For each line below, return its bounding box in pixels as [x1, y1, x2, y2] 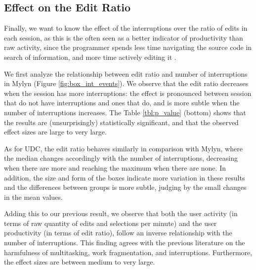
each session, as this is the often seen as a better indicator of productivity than [4, 32, 243, 43]
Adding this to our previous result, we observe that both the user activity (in [4, 208, 238, 219]
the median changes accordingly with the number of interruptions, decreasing [4, 153, 238, 163]
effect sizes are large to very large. [4, 127, 107, 137]
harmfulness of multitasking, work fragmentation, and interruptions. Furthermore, [4, 247, 253, 257]
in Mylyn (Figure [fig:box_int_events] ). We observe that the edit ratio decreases [4, 78, 249, 89]
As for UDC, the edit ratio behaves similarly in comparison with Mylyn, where [4, 143, 243, 153]
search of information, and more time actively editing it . [4, 51, 176, 62]
